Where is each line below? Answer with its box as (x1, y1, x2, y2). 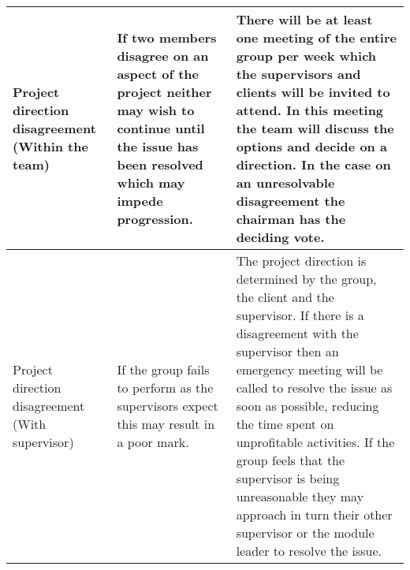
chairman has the (236, 210, 346, 228)
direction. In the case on (236, 155, 391, 173)
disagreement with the (236, 324, 359, 342)
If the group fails (117, 360, 210, 378)
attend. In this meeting (236, 101, 384, 119)
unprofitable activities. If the (236, 433, 395, 451)
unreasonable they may (236, 487, 364, 505)
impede (117, 192, 163, 210)
